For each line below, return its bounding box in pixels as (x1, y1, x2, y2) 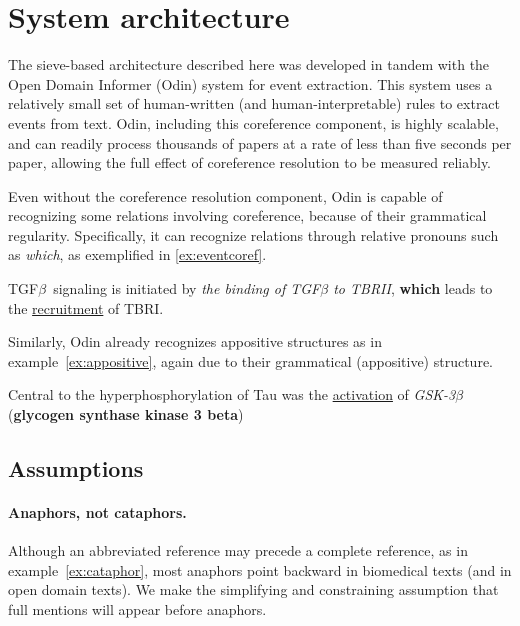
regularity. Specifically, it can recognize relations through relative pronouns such (8, 224, 499, 245)
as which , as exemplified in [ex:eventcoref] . (8, 244, 267, 265)
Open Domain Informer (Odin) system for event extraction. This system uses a (8, 73, 493, 94)
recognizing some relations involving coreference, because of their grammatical (8, 205, 487, 226)
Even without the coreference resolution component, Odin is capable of (8, 185, 443, 206)
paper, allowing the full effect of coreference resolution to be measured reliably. (8, 152, 491, 173)
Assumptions (8, 453, 144, 484)
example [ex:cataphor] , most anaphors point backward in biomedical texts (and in (8, 559, 512, 580)
